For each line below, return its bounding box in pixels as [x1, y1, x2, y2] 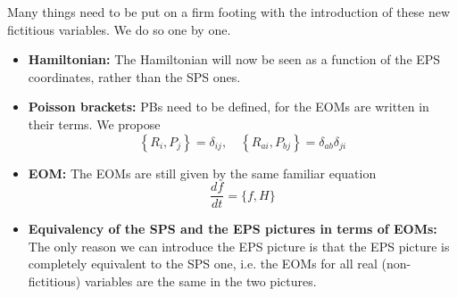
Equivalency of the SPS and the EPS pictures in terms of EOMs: [28, 219, 437, 238]
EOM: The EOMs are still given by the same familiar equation [28, 163, 377, 182]
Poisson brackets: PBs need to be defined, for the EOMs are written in [28, 97, 429, 116]
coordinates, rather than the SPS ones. [28, 67, 241, 86]
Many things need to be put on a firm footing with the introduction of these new [7, 3, 451, 21]
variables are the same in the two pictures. [84, 272, 317, 290]
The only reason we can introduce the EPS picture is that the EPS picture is [28, 236, 450, 255]
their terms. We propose [28, 114, 161, 133]
